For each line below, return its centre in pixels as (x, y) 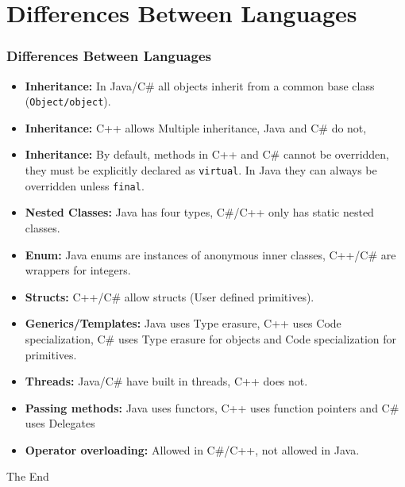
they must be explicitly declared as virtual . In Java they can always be (201, 170)
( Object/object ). (68, 101)
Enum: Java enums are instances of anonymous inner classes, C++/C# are (210, 254)
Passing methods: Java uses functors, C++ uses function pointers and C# (212, 407)
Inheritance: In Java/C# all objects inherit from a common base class (200, 85)
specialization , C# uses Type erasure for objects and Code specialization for (211, 338)
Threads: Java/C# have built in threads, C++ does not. (166, 381)
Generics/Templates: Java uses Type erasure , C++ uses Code (183, 323)
